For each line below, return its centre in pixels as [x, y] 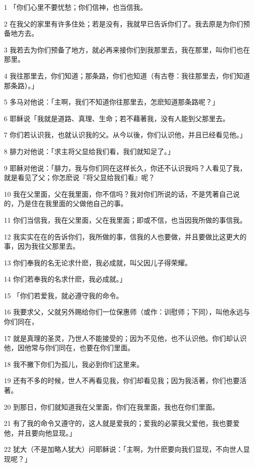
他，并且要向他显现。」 [40, 432]
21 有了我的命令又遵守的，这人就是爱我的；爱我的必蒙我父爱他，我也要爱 [122, 423]
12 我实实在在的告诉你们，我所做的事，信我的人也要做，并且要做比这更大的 [125, 236]
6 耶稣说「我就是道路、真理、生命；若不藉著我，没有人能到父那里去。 [117, 118]
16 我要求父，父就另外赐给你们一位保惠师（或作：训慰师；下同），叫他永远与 [127, 312]
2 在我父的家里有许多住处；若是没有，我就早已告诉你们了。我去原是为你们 [124, 23]
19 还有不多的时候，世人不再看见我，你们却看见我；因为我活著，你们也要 [122, 380]
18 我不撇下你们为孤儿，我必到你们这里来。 [74, 364]
